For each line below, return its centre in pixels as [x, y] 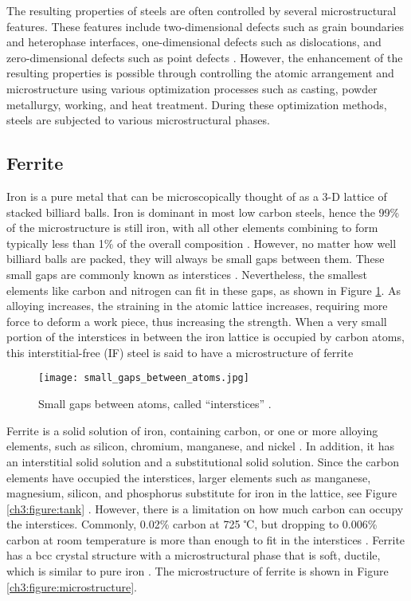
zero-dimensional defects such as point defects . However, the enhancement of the [205, 57]
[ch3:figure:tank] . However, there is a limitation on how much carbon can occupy [205, 508]
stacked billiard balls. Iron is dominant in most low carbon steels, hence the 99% [203, 212]
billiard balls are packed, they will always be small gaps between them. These [196, 259]
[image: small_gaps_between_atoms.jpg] [144, 378]
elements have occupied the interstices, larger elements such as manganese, [189, 477]
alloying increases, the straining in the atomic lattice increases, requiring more [197, 306]
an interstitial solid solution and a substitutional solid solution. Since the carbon [203, 461]
